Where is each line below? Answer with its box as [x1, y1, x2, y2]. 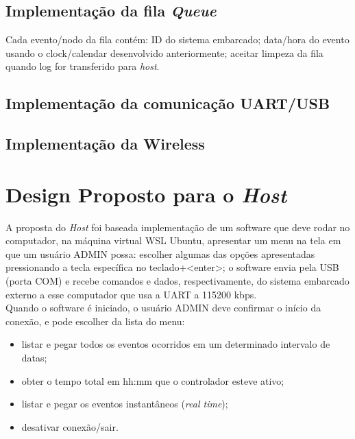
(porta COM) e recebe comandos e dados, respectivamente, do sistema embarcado [5, 274, 350, 288]
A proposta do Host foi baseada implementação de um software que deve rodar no [5, 219, 350, 234]
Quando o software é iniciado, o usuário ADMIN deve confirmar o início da [5, 300, 321, 315]
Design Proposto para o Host [5, 180, 287, 209]
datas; [21, 351, 47, 365]
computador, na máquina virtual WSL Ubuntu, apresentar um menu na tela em [5, 233, 341, 248]
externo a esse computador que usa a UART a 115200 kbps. [5, 287, 257, 301]
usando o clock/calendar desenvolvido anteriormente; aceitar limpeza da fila [5, 45, 323, 60]
